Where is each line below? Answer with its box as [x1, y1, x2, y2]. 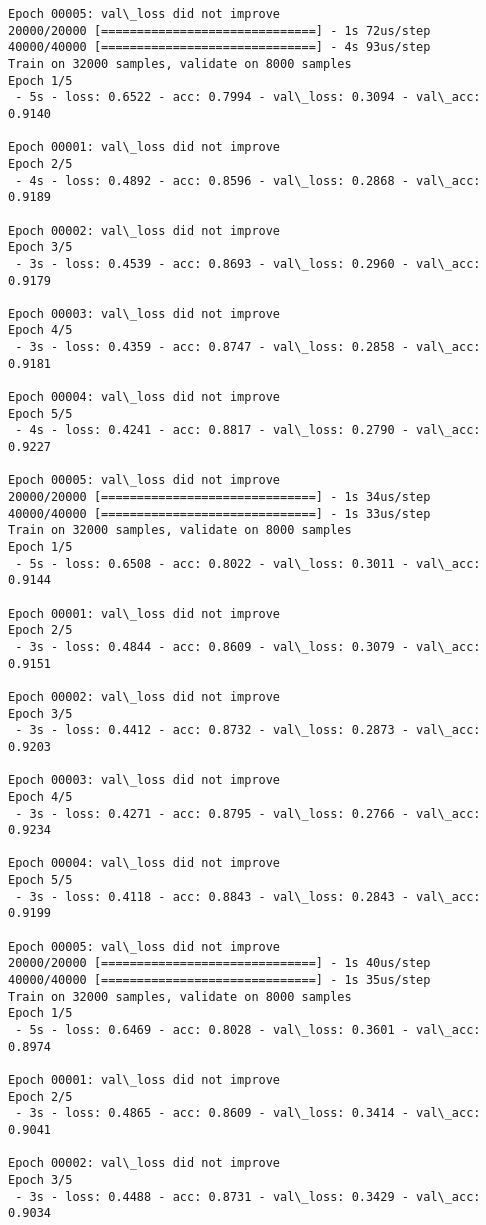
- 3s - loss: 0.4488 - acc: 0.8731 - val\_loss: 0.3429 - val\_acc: [15, 1189, 481, 1204]
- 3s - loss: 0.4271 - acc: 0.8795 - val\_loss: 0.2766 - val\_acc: [15, 806, 481, 821]
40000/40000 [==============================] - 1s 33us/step [8, 506, 431, 521]
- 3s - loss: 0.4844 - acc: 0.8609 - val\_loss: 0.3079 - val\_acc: [15, 639, 481, 654]
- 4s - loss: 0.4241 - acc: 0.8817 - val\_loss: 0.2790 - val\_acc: [15, 423, 481, 438]
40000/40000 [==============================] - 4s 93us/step [8, 40, 431, 55]
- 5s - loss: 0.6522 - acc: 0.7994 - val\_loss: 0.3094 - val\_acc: [15, 90, 481, 105]
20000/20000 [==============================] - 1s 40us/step [8, 956, 431, 971]
